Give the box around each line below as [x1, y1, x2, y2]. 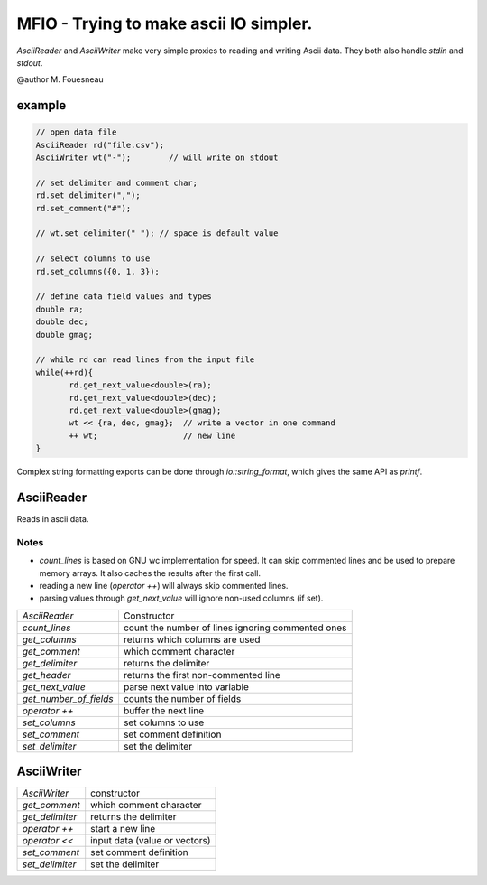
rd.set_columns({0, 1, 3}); [35, 266, 160, 276]
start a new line [90, 823, 156, 835]
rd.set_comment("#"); [35, 203, 132, 213]
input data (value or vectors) [90, 834, 211, 847]
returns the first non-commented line [123, 668, 281, 681]
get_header [22, 668, 71, 681]
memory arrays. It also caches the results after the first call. [39, 567, 262, 578]
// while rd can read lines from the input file [35, 355, 255, 365]
